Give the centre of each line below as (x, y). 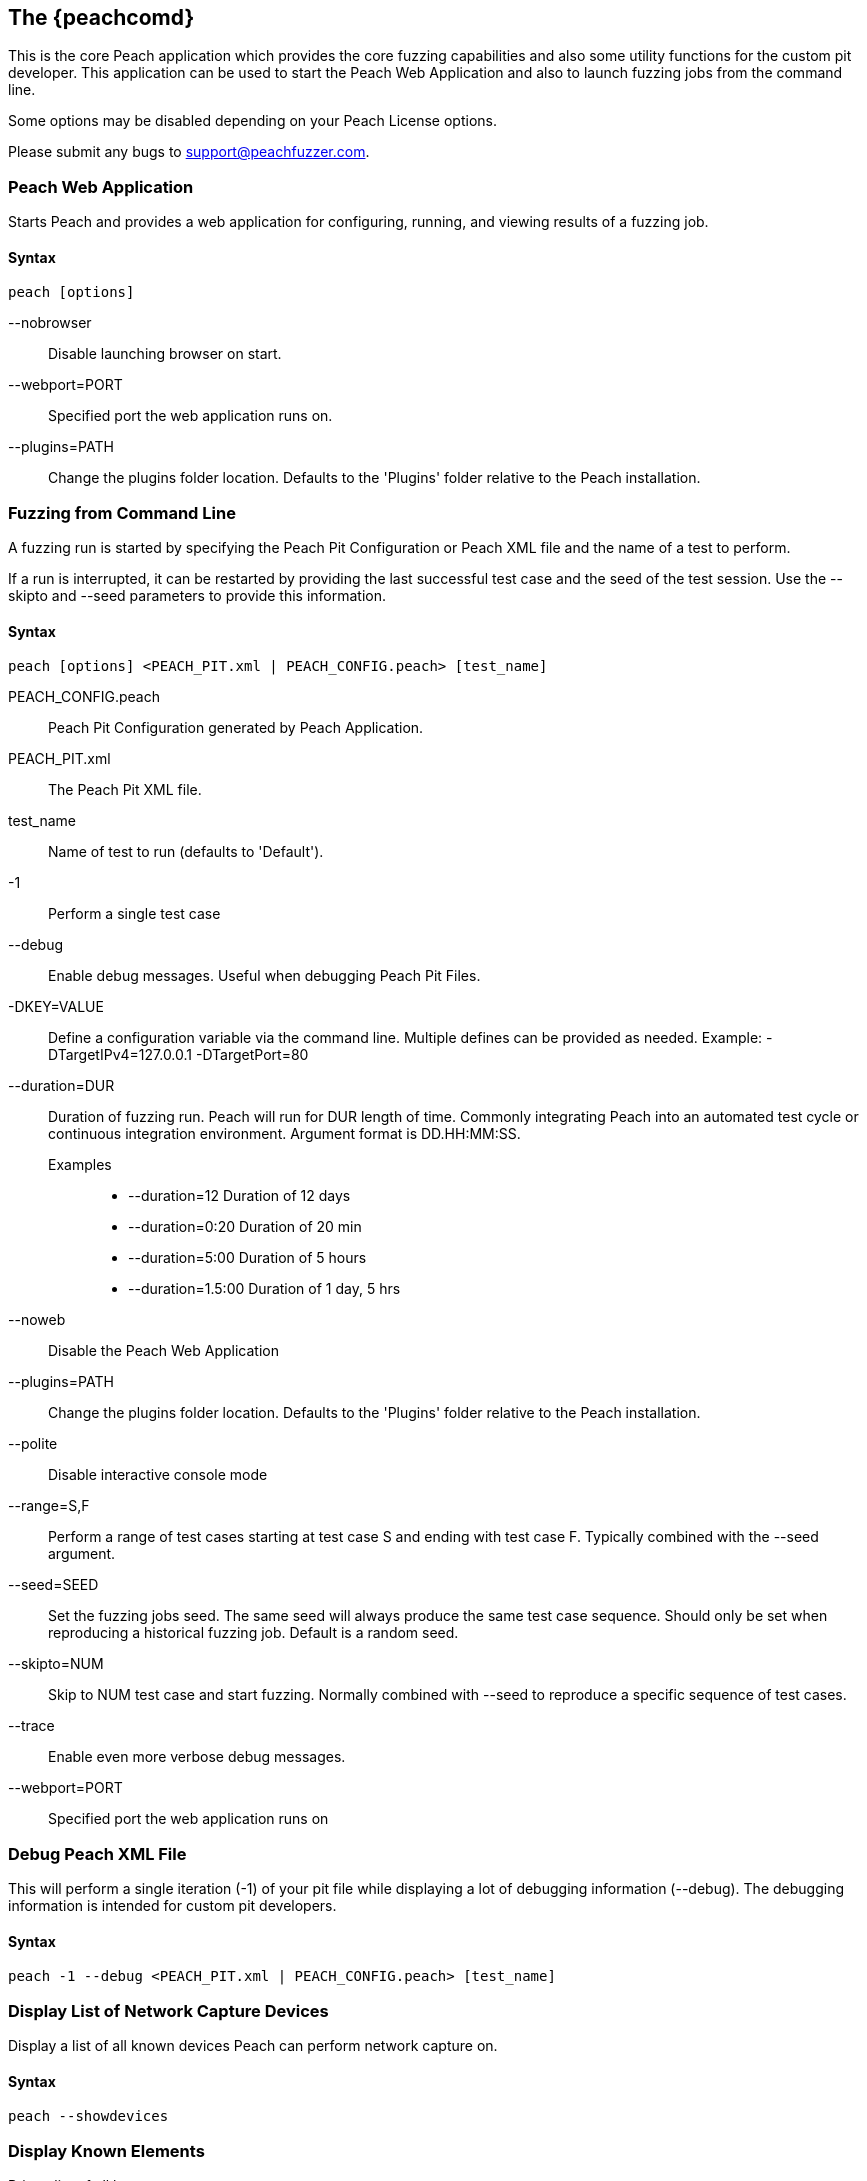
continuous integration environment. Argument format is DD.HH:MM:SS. (284, 1134)
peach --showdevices (88, 2116)
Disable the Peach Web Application (163, 1351)
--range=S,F (49, 1506)
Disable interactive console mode (158, 1475)
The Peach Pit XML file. (125, 790)
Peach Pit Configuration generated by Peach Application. (236, 728)
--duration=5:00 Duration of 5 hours (247, 1258)
